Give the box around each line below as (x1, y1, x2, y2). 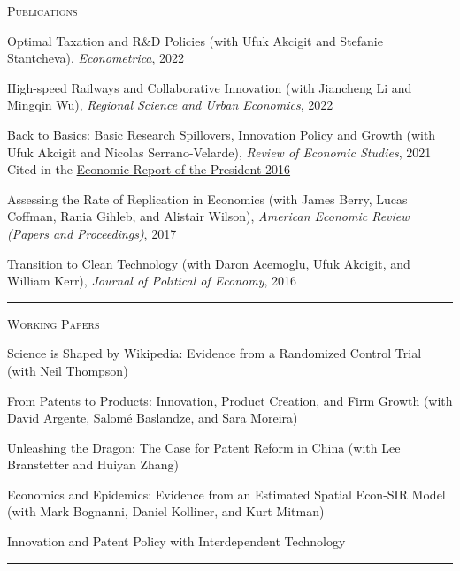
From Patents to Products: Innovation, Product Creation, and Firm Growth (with (7, 391, 453, 409)
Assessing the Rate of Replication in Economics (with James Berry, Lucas (7, 189, 408, 208)
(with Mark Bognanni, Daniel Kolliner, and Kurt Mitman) (7, 502, 325, 521)
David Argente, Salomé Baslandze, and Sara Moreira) (7, 408, 298, 427)
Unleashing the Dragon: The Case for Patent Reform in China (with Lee (7, 438, 401, 456)
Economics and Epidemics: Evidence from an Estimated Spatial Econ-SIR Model (7, 484, 446, 503)
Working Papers (7, 314, 100, 332)
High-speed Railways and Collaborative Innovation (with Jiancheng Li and (7, 78, 412, 96)
